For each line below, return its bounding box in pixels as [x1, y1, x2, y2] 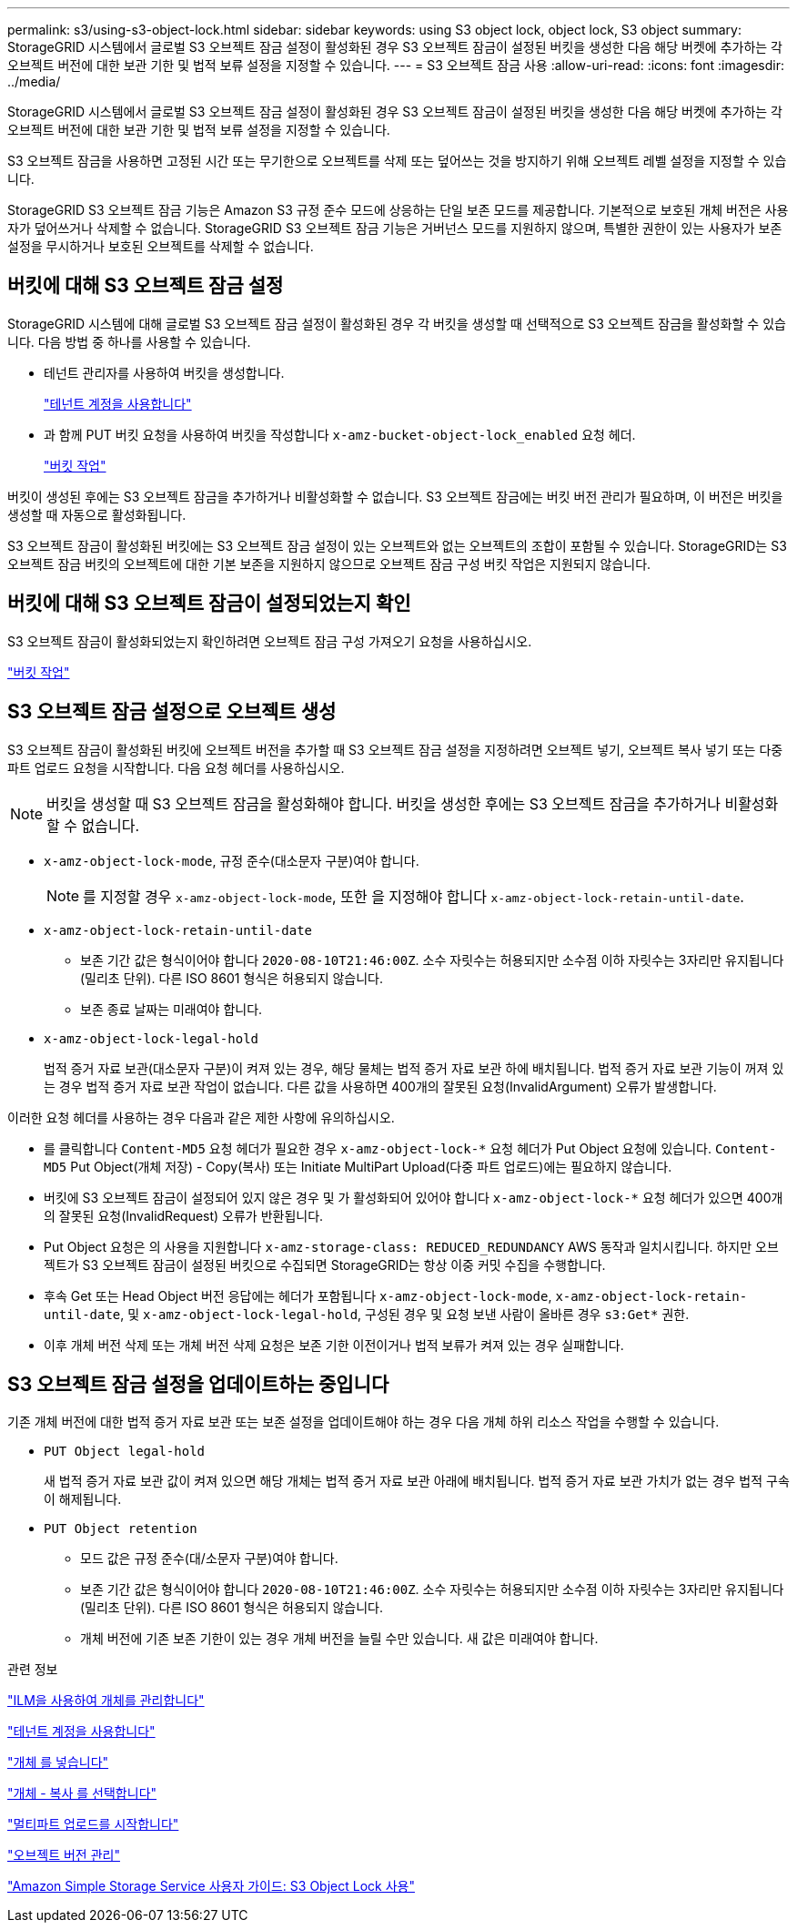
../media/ [7, 74, 61, 89]
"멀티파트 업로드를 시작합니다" [7, 1816, 179, 1833]
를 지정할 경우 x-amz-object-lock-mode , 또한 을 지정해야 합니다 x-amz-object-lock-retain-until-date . [83, 887, 744, 906]
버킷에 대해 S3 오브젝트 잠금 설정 [7, 274, 284, 298]
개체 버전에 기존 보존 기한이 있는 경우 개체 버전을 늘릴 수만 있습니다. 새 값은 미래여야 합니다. [80, 1630, 599, 1647]
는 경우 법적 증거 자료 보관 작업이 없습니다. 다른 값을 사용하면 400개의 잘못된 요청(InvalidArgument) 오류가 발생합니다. [44, 1078, 717, 1094]
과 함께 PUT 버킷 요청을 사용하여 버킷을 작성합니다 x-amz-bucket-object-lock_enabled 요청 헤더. [44, 426, 636, 442]
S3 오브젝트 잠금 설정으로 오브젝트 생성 [7, 700, 337, 724]
